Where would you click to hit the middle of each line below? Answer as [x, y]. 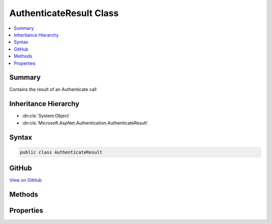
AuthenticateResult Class [64, 13]
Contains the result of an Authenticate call [53, 89]
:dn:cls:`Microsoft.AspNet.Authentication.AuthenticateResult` [85, 123]
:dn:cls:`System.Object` [46, 116]
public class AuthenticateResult [61, 152]
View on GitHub [26, 180]
